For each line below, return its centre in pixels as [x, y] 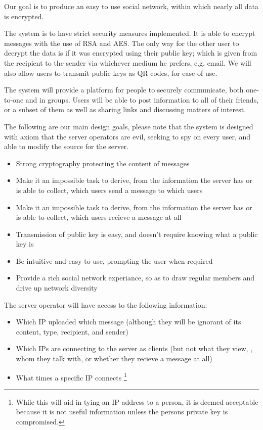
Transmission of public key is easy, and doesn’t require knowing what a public [137, 234]
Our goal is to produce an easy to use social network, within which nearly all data [131, 6]
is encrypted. [24, 16]
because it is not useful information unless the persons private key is [122, 412]
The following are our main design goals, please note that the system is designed [129, 126]
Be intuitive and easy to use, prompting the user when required [114, 260]
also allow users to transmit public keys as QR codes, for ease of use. [111, 73]
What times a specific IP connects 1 [71, 376]
